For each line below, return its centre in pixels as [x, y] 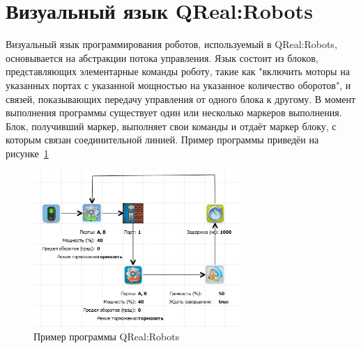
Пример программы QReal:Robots [107, 336]
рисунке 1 [27, 153]
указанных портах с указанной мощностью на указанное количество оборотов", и [178, 85]
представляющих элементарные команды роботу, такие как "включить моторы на [178, 71]
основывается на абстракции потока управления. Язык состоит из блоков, [162, 57]
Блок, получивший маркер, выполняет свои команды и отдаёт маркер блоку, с [171, 126]
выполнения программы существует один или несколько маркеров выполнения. [174, 112]
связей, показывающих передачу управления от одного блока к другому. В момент [181, 98]
